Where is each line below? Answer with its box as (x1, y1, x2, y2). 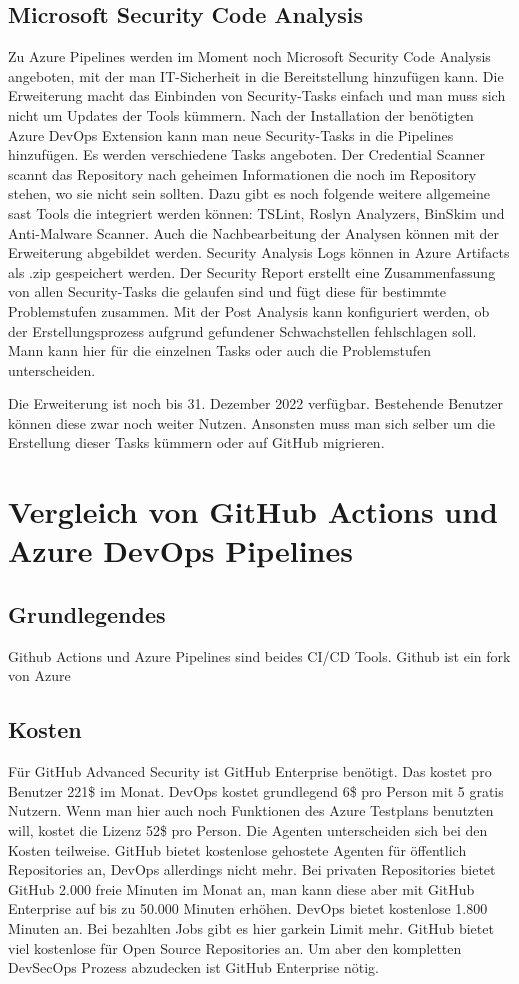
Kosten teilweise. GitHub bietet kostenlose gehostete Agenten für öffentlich (8, 839, 467, 860)
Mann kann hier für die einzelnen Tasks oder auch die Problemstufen (8, 340, 431, 361)
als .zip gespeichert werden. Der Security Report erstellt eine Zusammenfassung (8, 261, 496, 282)
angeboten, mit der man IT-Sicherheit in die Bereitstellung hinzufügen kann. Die (8, 65, 504, 86)
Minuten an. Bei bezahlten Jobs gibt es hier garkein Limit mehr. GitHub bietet (8, 917, 494, 938)
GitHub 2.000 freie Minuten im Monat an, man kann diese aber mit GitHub (8, 878, 475, 899)
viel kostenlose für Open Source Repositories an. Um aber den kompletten (8, 937, 462, 958)
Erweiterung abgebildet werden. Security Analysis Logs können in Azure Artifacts (8, 242, 510, 263)
